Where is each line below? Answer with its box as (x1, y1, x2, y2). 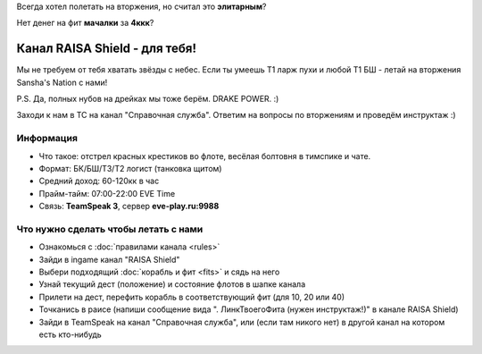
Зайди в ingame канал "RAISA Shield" (38, 254, 180, 265)
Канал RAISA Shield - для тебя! (16, 41, 196, 56)
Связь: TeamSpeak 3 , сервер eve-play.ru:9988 (38, 201, 220, 212)
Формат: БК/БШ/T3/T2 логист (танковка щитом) (38, 164, 222, 173)
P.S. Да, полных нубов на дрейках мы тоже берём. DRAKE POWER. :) (16, 94, 279, 105)
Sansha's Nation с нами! (16, 77, 108, 88)
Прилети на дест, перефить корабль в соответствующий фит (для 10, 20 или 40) (38, 291, 345, 302)
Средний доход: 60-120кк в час (38, 175, 160, 187)
